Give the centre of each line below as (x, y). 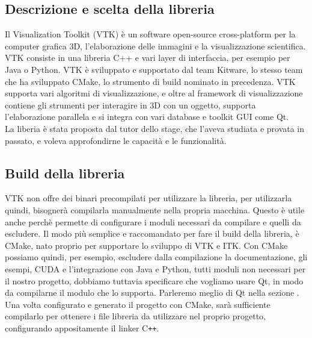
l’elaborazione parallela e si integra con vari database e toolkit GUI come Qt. (147, 117)
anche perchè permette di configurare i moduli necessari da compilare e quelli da (153, 221)
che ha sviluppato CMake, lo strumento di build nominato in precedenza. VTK (150, 81)
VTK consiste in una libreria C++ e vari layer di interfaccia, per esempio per (148, 58)
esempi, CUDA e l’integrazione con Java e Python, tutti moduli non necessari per (155, 268)
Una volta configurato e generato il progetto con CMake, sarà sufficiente (138, 304)
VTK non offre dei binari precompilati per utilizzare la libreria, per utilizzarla (148, 198)
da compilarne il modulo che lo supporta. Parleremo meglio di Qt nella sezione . (152, 293)
